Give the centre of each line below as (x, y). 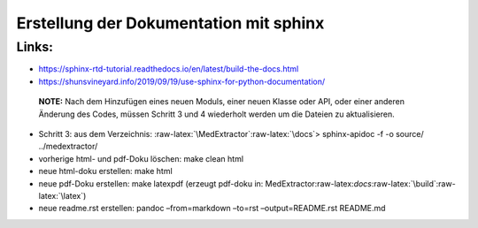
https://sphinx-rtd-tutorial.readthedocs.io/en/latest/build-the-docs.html (169, 69)
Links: (35, 47)
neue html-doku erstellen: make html (105, 171)
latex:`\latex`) (62, 195)
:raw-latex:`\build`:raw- (413, 183)
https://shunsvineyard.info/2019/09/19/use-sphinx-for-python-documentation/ (182, 81)
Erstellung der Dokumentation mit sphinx (170, 23)
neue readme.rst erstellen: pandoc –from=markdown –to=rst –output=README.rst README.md (212, 209)
